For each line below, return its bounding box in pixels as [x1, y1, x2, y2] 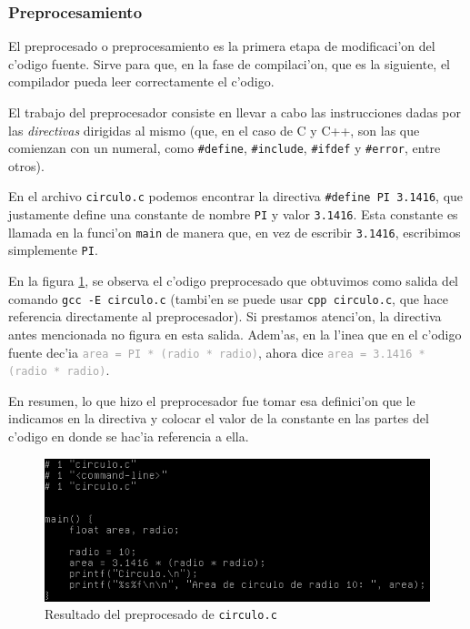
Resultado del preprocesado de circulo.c [45, 604, 277, 624]
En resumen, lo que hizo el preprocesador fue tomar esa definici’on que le [8, 391, 415, 410]
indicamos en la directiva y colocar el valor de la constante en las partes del [8, 409, 429, 428]
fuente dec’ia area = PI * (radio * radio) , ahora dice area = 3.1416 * [8, 342, 425, 361]
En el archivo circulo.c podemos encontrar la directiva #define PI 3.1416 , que [8, 187, 464, 206]
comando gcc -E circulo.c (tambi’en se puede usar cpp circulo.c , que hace [8, 289, 448, 308]
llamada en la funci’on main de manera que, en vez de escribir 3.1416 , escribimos [8, 222, 461, 241]
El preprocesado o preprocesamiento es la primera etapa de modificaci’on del [8, 36, 435, 56]
